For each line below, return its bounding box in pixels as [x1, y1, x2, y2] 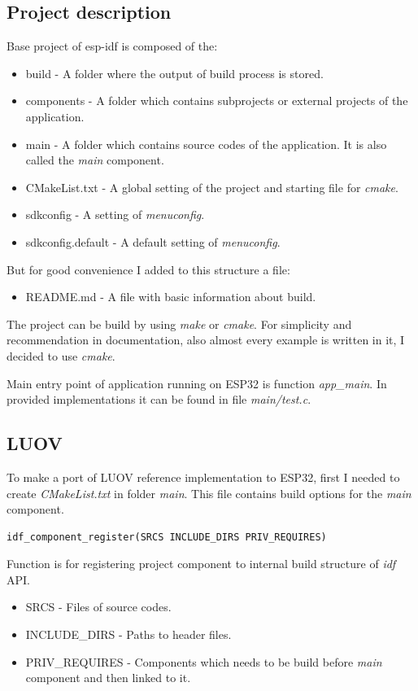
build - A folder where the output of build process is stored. [25, 64, 324, 81]
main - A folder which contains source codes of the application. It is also [25, 135, 387, 152]
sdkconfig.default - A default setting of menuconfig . [25, 233, 281, 250]
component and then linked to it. [25, 669, 191, 686]
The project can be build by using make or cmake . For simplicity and [7, 315, 352, 332]
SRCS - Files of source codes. [25, 598, 172, 615]
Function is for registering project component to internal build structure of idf [7, 555, 396, 572]
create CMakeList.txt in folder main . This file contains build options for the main [7, 484, 411, 501]
